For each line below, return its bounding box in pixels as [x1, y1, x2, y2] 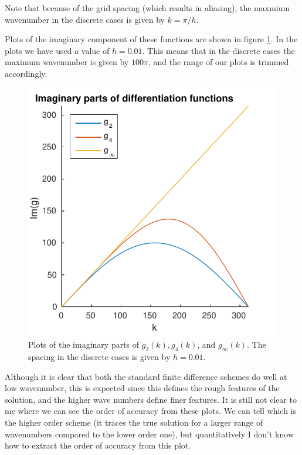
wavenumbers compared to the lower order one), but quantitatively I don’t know [5, 427, 294, 440]
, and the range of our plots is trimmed [148, 56, 289, 68]
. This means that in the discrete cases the [142, 44, 295, 56]
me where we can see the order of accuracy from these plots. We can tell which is [5, 405, 297, 417]
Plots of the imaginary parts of [28, 338, 140, 351]
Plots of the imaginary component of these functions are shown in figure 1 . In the [5, 33, 298, 45]
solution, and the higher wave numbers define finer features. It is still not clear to [5, 393, 297, 405]
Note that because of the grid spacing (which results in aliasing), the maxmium [5, 2, 290, 13]
